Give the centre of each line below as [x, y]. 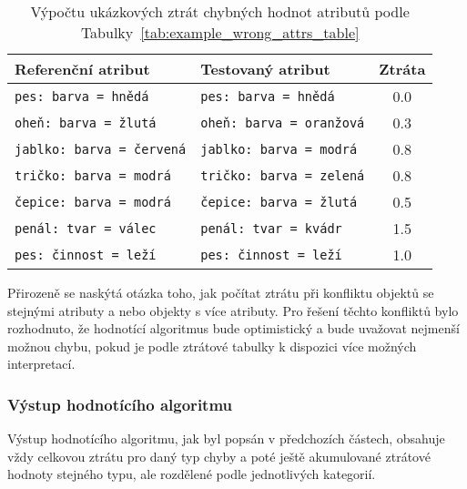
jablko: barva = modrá [279, 149]
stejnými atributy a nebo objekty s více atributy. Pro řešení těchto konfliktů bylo [233, 310]
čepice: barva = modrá [93, 202]
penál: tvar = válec [86, 228]
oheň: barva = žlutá [86, 122]
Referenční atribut [82, 69]
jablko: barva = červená [101, 149]
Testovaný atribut [265, 69]
